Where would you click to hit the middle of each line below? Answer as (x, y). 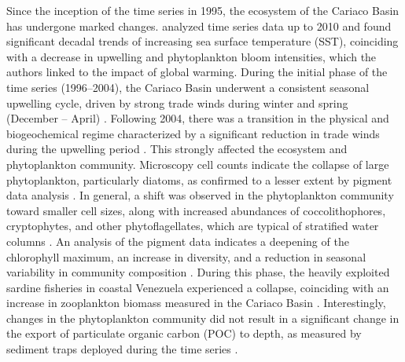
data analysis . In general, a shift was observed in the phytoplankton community (200, 195)
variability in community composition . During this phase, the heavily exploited (198, 272)
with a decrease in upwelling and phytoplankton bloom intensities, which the (191, 56)
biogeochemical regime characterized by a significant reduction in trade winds (193, 133)
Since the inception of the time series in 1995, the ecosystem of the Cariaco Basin (203, 10)
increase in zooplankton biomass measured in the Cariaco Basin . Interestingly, (196, 303)
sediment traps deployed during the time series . (122, 349)
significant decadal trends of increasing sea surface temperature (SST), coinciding (202, 41)
